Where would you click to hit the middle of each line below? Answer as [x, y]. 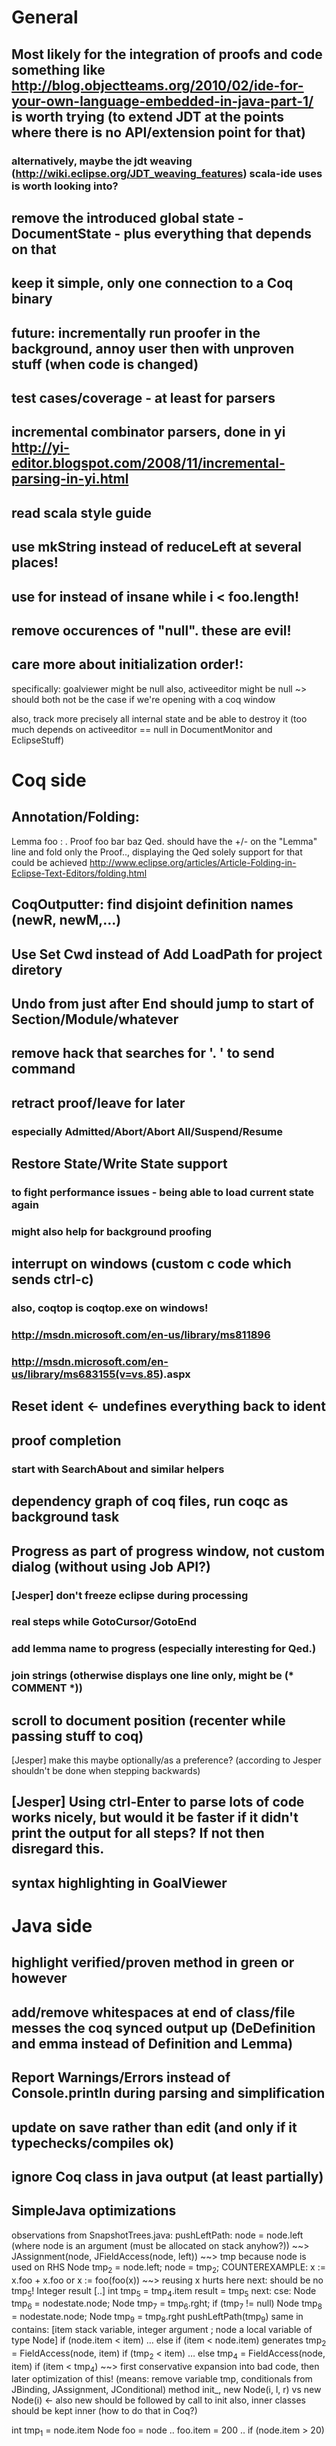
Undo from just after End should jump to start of [163, 1004]
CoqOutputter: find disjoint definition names [152, 904]
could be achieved [49, 862]
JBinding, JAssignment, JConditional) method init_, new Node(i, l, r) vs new [166, 2390]
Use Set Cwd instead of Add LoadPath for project [167, 954]
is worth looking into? [65, 186]
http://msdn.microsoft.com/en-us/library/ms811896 [141, 1335]
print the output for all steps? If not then [138, 1833]
